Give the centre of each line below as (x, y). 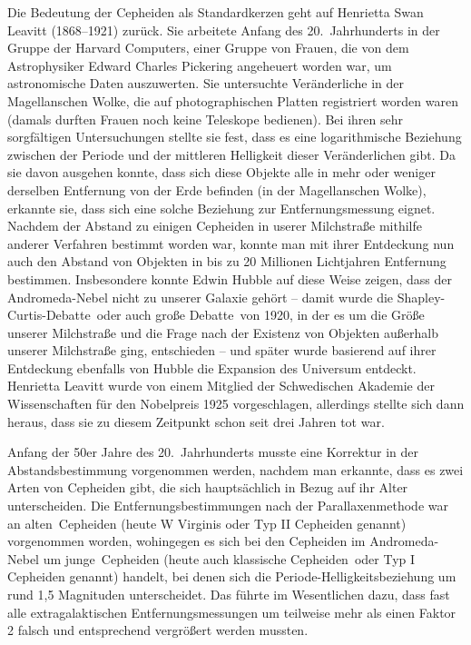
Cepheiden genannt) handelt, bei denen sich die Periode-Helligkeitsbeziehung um (232, 576)
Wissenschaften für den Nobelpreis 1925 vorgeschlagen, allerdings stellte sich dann (236, 404)
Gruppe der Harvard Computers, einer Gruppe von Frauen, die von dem (208, 48)
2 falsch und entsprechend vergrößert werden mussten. (158, 630)
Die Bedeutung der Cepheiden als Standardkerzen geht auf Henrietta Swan (216, 12)
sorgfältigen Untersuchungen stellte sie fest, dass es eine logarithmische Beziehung (235, 137)
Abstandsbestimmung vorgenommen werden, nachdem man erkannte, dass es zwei (235, 469)
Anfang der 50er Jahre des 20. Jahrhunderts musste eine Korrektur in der (213, 452)
